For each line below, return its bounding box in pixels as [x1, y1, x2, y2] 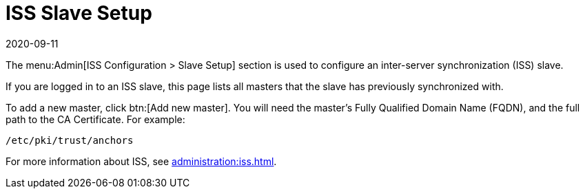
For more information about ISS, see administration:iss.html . [6, 155, 277, 167]
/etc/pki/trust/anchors [6, 134, 134, 146]
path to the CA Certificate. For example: [6, 113, 185, 125]
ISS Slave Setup [6, 1, 152, 25]
